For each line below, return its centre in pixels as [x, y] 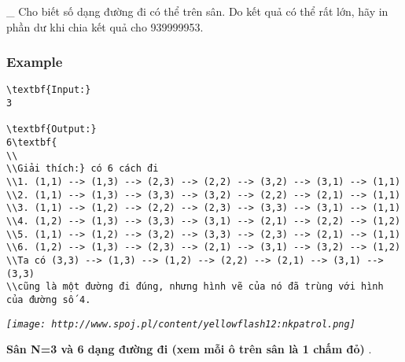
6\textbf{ [32, 143]
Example [35, 62]
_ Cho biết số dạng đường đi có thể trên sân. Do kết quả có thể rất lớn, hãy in [197, 11]
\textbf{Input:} [49, 90]
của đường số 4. [49, 299]
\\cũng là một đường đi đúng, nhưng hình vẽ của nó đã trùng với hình [195, 287]
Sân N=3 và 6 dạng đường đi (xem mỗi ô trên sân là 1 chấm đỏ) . [189, 349]
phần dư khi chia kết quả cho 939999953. [105, 26]
